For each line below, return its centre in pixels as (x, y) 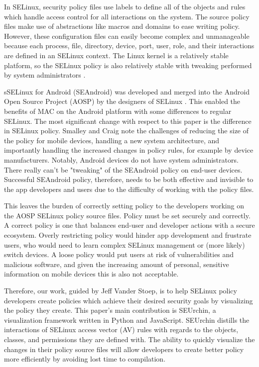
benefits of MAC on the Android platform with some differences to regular (118, 111)
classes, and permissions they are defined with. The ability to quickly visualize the (129, 339)
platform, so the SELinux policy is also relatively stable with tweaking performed (128, 65)
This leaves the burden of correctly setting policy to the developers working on (124, 206)
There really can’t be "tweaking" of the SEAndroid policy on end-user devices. (123, 169)
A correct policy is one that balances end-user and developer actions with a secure (129, 225)
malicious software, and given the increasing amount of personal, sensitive (117, 264)
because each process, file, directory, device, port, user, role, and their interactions (129, 46)
